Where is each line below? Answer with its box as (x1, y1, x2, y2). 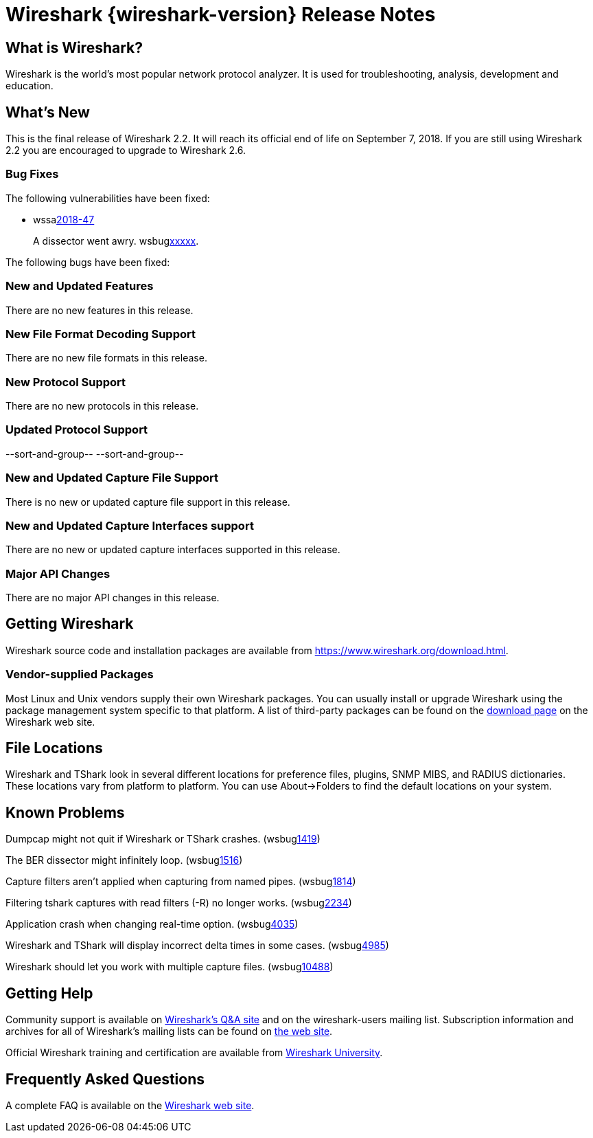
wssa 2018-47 (33, 213, 95, 225)
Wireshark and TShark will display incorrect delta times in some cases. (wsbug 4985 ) (5, 939, 389, 952)
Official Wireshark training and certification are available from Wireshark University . (5, 1047, 383, 1059)
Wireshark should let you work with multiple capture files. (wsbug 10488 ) (5, 961, 334, 973)
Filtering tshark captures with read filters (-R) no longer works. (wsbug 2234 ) (5, 897, 352, 909)
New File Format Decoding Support (5, 326, 196, 341)
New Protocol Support (5, 375, 126, 389)
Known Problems (5, 803, 125, 821)
